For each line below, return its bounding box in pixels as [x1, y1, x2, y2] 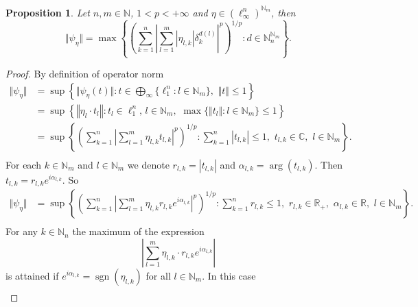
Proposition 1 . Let [5, 5, 90, 19]
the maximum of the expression [72, 224, 205, 238]
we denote [127, 157, 170, 171]
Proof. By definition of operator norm [5, 66, 164, 81]
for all [146, 268, 171, 282]
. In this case [202, 268, 256, 282]
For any [5, 224, 38, 238]
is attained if [5, 268, 59, 282]
